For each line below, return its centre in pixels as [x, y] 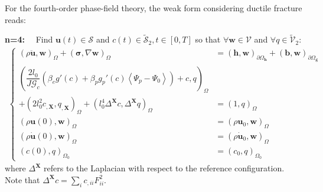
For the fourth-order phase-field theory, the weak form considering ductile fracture [154, 8]
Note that [22, 179]
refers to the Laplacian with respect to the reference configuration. [164, 168]
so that [208, 39]
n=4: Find [29, 39]
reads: [15, 19]
